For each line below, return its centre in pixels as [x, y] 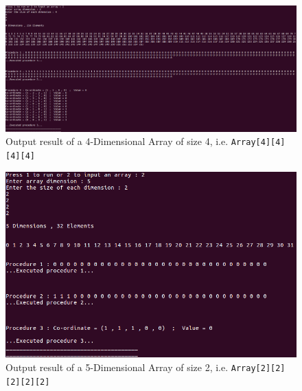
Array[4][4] [258, 143]
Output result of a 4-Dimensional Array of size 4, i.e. [117, 141]
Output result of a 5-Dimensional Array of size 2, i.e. [117, 367]
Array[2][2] [258, 369]
